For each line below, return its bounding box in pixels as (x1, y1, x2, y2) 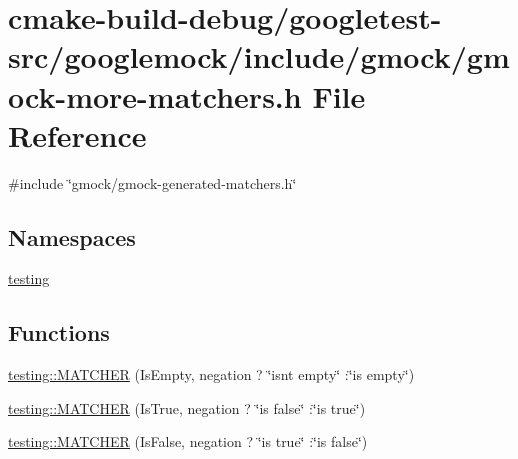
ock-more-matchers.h (8, 75, 302, 116)
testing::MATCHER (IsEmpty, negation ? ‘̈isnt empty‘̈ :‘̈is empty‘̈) (8, 364, 415, 385)
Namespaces (8, 221, 136, 252)
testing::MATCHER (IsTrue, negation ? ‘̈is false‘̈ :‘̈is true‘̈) (8, 397, 366, 418)
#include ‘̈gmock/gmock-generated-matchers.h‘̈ (8, 172, 297, 193)
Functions (8, 317, 110, 348)
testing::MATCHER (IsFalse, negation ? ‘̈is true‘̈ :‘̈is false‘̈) (8, 431, 368, 452)
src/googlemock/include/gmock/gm (8, 36, 510, 77)
